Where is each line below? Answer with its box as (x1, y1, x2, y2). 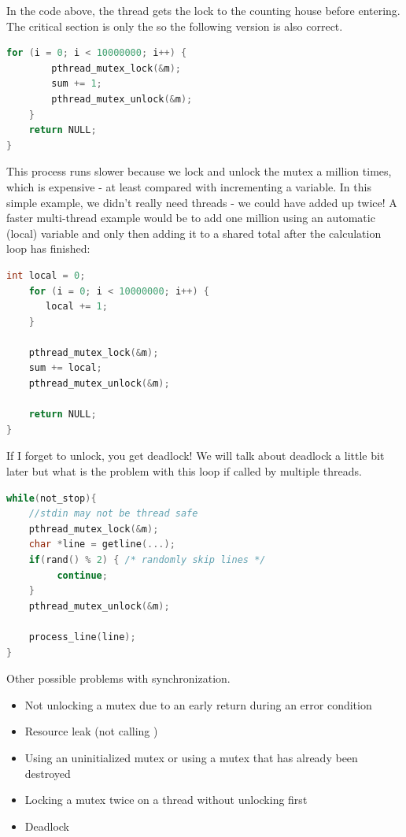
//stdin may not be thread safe (28, 508, 198, 520)
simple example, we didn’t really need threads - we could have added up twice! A (6, 194, 397, 210)
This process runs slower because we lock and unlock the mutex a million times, (6, 163, 392, 180)
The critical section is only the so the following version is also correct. (6, 17, 343, 34)
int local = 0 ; (6, 269, 86, 281)
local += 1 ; (46, 301, 108, 313)
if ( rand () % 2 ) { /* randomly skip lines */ (28, 554, 266, 565)
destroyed (24, 765, 71, 781)
